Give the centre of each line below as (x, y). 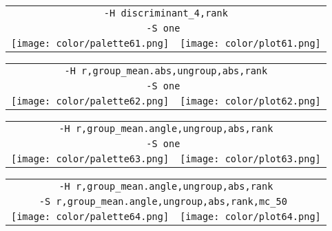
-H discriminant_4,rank (166, 13)
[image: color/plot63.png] (250, 159)
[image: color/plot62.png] (250, 101)
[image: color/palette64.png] (90, 217)
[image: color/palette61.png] (90, 43)
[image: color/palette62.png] (90, 101)
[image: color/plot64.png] (250, 217)
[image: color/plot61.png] (250, 43)
